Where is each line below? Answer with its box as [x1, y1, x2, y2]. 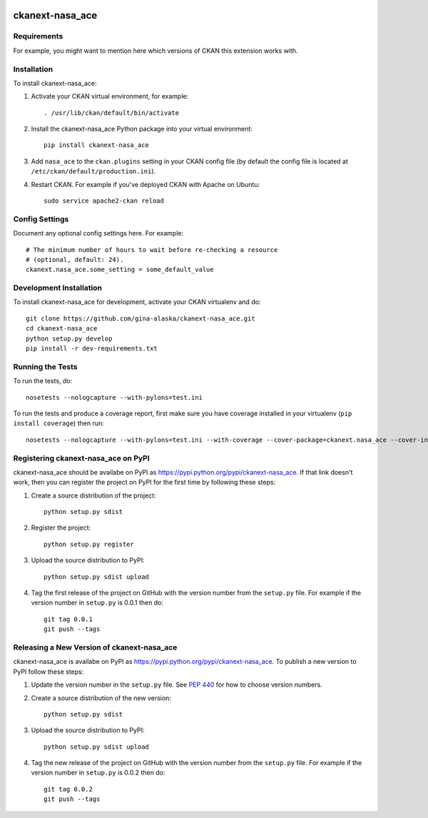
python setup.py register [44, 540, 135, 548]
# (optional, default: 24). [26, 256, 124, 263]
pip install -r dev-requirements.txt [26, 345, 158, 353]
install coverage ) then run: [13, 419, 104, 428]
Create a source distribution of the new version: [31, 693, 171, 702]
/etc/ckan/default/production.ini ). [31, 167, 156, 176]
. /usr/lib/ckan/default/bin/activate [44, 108, 180, 117]
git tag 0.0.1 [44, 615, 93, 623]
